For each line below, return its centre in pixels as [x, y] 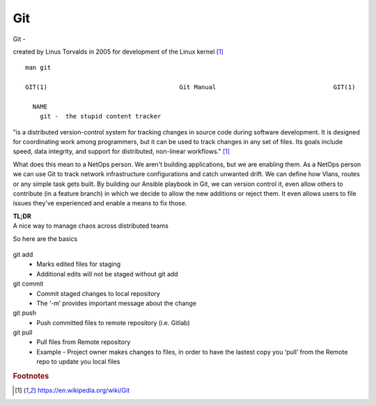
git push [25, 313]
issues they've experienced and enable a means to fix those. [100, 203]
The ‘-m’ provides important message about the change [117, 303]
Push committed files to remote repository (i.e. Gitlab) [113, 322]
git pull [23, 333]
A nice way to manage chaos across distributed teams [91, 226]
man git [38, 68]
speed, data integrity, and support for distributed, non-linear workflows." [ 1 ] [121, 151]
